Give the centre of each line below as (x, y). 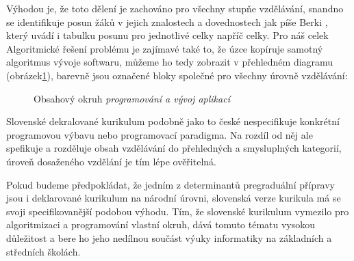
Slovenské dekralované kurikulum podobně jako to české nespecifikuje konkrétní (173, 121)
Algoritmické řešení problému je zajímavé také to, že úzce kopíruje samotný (165, 48)
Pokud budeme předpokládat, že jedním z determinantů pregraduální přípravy (171, 184)
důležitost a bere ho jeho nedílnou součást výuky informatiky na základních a (169, 237)
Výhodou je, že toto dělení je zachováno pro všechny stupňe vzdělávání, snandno (175, 8)
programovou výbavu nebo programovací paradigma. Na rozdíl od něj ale (160, 134)
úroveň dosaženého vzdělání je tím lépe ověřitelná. (111, 161)
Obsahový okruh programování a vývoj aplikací (132, 98)
